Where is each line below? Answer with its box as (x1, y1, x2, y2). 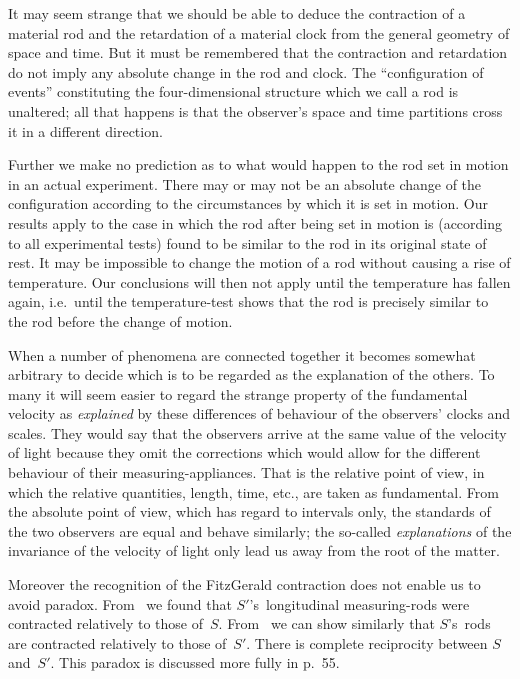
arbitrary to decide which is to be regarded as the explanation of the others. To (8, 364, 495, 385)
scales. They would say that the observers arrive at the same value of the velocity (8, 422, 507, 443)
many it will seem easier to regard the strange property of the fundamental (8, 383, 468, 404)
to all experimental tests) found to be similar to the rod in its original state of (8, 232, 487, 253)
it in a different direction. (8, 120, 163, 141)
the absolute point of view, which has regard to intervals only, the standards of (8, 501, 491, 522)
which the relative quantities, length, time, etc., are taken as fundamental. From (8, 481, 499, 502)
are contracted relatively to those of (8, 632, 227, 653)
